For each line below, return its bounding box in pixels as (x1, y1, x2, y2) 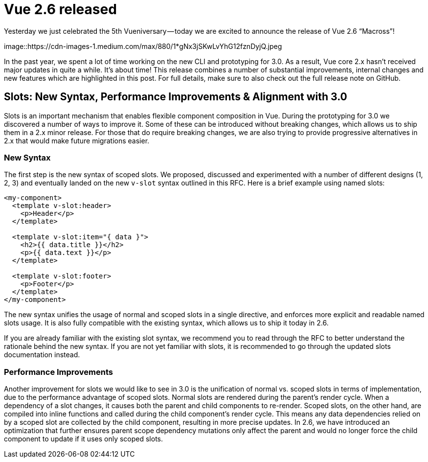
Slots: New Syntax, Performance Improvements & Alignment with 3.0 (4, 91, 347, 103)
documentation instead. (4, 350, 80, 359)
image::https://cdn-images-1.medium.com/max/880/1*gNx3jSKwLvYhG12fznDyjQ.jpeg (4, 42, 282, 50)
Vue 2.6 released (4, 1, 117, 18)
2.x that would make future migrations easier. (4, 136, 150, 145)
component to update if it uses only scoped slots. (4, 435, 163, 443)
